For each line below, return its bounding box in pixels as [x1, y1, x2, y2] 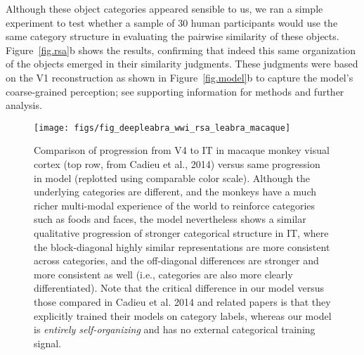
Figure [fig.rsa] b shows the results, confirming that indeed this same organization [6, 42, 356, 57]
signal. [34, 335, 61, 350]
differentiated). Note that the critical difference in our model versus [34, 280, 324, 295]
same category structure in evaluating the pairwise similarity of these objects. [6, 29, 339, 44]
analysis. [6, 98, 42, 112]
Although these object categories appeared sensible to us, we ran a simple [6, 1, 323, 15]
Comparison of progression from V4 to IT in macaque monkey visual [34, 143, 330, 157]
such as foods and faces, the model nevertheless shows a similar [34, 212, 306, 226]
